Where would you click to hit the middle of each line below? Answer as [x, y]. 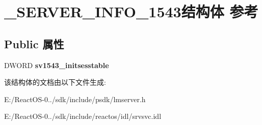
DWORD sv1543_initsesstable [57, 65]
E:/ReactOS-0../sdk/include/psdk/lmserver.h [75, 99]
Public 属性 [34, 43]
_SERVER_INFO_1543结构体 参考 [131, 11]
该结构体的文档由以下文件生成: [55, 82]
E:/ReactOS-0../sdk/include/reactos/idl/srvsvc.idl [83, 116]
